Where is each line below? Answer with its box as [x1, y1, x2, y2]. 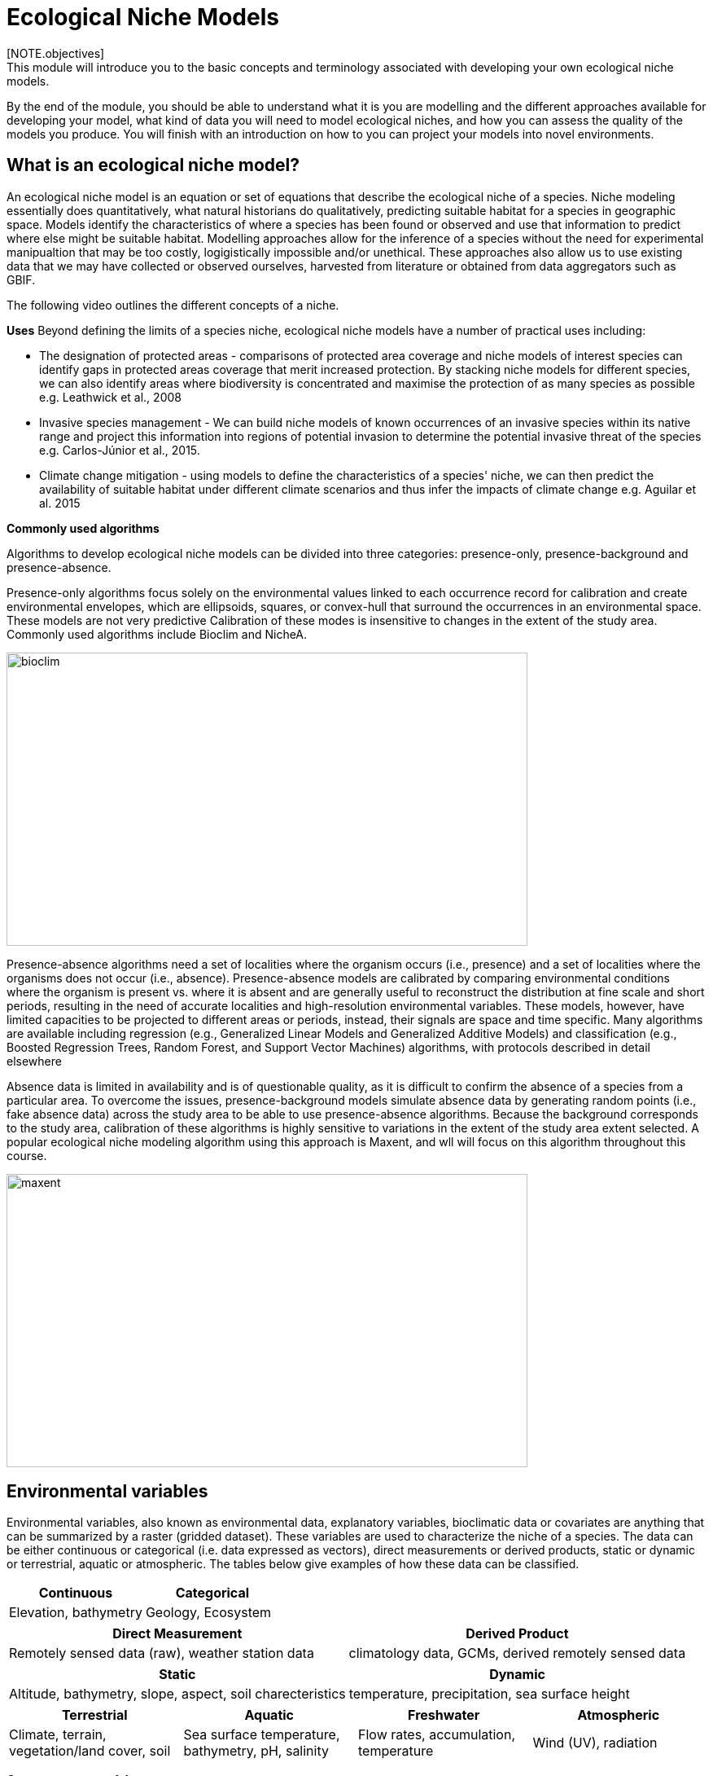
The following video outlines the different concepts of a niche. [7, 297, 339, 312]
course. [7, 1148, 47, 1163]
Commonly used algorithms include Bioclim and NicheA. [7, 626, 308, 641]
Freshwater [408, 1707, 480, 1724]
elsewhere [7, 1053, 62, 1068]
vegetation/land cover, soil [9, 1743, 171, 1760]
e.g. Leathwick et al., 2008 [39, 389, 182, 404]
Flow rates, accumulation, [358, 1726, 516, 1743]
